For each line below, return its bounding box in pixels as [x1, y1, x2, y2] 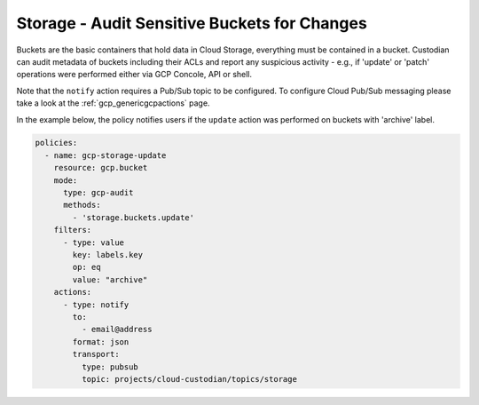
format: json [72, 337, 130, 346]
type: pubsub [81, 361, 139, 372]
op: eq [72, 262, 101, 273]
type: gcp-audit [63, 187, 134, 198]
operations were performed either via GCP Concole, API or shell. [16, 69, 253, 80]
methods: [63, 200, 101, 210]
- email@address [81, 324, 153, 335]
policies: [35, 138, 78, 148]
